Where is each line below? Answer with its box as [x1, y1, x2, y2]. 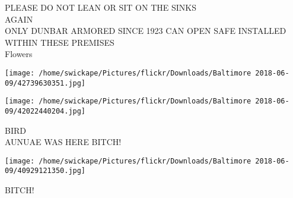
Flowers [5, 48, 33, 60]
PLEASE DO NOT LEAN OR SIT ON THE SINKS [5, 1, 196, 13]
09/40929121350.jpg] [5, 166, 86, 175]
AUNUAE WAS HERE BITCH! [5, 136, 122, 148]
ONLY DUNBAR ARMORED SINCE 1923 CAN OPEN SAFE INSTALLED [5, 24, 286, 37]
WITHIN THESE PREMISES [5, 36, 114, 48]
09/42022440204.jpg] [5, 106, 86, 115]
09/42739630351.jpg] [5, 78, 86, 87]
